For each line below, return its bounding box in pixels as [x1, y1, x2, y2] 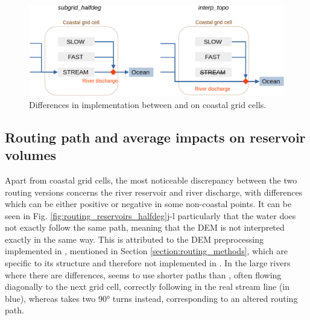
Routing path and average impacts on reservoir [5, 127, 306, 146]
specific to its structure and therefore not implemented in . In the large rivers [5, 257, 291, 269]
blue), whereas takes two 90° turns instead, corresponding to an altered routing [5, 292, 298, 304]
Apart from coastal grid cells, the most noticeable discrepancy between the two [5, 173, 297, 186]
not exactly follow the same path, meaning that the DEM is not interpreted [5, 221, 285, 234]
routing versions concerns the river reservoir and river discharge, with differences [5, 185, 303, 198]
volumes [5, 146, 56, 164]
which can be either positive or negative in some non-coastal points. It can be [5, 197, 292, 210]
